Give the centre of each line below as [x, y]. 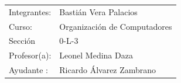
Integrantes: [30, 11]
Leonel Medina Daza [96, 55]
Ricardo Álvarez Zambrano [108, 70]
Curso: [21, 26]
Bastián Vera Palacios [98, 11]
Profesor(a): [30, 55]
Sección [22, 41]
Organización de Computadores [116, 26]
